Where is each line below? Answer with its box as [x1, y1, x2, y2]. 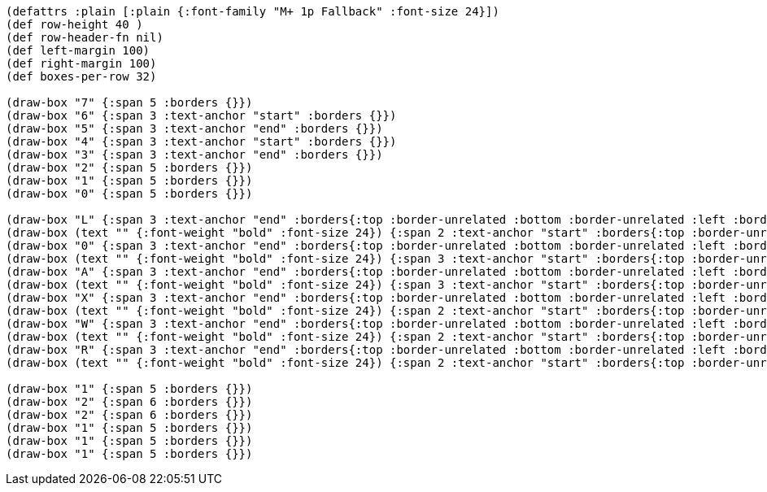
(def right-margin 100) [6, 57, 157, 70]
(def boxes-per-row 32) [6, 70, 157, 83]
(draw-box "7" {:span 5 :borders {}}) [6, 96, 253, 109]
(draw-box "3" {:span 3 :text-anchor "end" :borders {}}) [6, 148, 383, 161]
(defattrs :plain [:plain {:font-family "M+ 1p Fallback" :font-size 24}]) [6, 5, 499, 18]
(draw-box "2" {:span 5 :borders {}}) [6, 161, 253, 174]
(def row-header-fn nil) [6, 31, 163, 44]
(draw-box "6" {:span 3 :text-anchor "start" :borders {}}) [6, 109, 397, 122]
